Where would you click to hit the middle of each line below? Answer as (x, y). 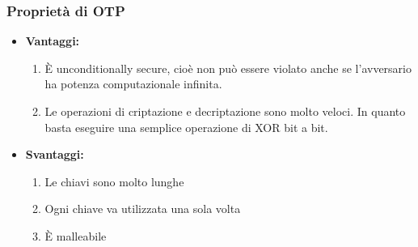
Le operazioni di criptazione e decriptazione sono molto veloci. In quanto (225, 111)
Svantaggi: (55, 154)
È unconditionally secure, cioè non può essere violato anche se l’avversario (228, 68)
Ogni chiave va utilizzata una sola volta (143, 209)
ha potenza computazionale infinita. (133, 84)
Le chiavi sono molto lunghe (114, 181)
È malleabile (76, 235)
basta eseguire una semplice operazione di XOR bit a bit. (186, 127)
